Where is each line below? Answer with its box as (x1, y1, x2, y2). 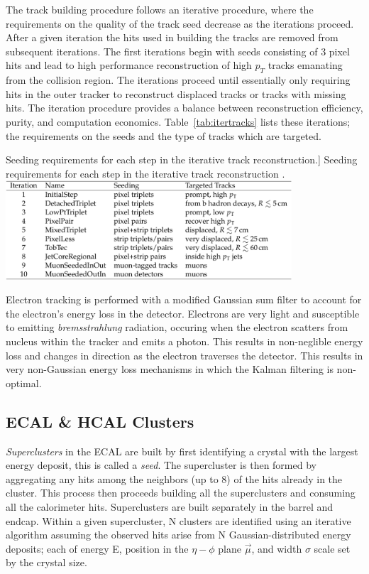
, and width (251, 541, 302, 556)
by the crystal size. (6, 555, 87, 570)
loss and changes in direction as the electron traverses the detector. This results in (6, 347, 363, 362)
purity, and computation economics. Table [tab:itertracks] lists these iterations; (6, 114, 351, 129)
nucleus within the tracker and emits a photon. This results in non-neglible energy (6, 334, 363, 349)
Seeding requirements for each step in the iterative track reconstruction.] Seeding (6, 152, 358, 167)
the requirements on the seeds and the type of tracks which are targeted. (6, 128, 321, 143)
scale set (314, 541, 351, 556)
